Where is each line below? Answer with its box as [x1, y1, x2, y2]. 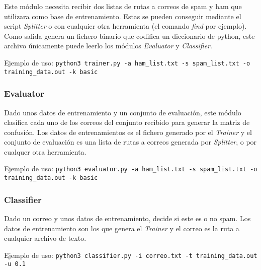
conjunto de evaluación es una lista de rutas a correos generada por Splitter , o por [4, 137, 257, 147]
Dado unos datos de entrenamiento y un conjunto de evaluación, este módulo [4, 107, 241, 117]
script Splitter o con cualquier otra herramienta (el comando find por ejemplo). [4, 21, 247, 31]
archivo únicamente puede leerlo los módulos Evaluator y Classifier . [4, 40, 212, 51]
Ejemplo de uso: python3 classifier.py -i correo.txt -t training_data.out [4, 249, 257, 260]
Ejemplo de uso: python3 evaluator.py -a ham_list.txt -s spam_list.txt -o [4, 163, 257, 174]
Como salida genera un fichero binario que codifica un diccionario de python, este [4, 30, 255, 41]
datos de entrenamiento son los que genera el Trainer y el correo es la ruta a [4, 223, 239, 233]
